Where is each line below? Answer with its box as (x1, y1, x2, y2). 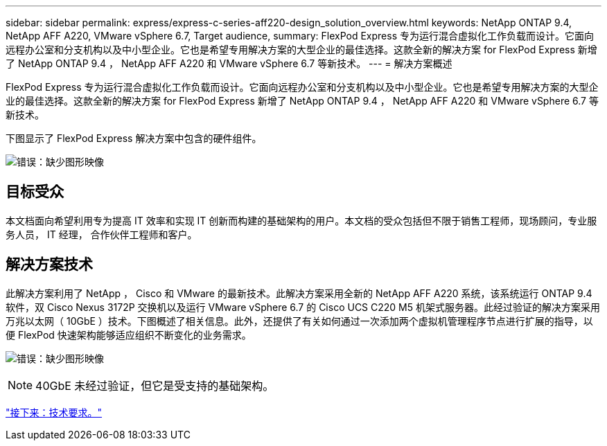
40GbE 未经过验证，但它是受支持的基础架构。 (35, 378, 274, 393)
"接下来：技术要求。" (6, 406, 103, 418)
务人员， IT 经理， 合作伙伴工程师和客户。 (6, 228, 197, 240)
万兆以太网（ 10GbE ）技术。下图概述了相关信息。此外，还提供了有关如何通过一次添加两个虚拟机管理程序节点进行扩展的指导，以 (6, 314, 593, 327)
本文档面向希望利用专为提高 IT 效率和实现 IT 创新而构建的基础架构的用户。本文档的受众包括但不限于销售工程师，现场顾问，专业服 (6, 214, 597, 226)
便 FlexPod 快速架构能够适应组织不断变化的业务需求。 (6, 328, 252, 341)
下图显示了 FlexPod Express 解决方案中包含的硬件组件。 (6, 132, 262, 144)
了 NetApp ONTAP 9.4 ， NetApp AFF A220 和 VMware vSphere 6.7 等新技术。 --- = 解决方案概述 (6, 57, 452, 69)
